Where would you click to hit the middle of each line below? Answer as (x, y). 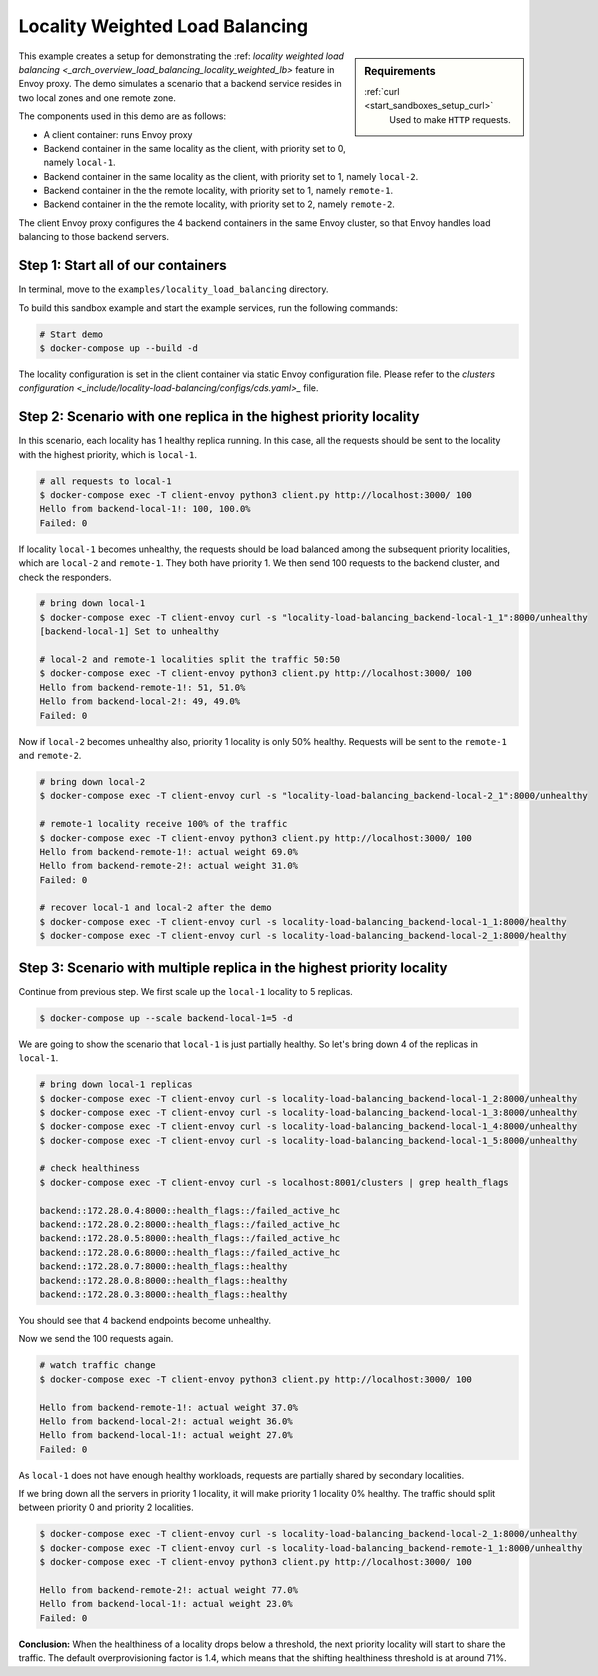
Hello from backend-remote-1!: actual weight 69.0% (169, 851)
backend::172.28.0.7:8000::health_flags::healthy (163, 1266)
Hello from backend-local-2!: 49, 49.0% (139, 701)
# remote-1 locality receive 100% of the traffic (163, 824)
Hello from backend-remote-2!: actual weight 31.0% (169, 866)
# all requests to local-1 (105, 481)
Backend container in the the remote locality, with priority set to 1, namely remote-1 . (218, 191)
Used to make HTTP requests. (450, 119)
